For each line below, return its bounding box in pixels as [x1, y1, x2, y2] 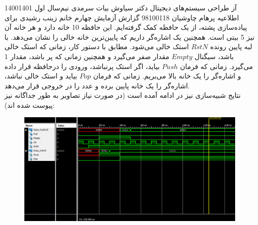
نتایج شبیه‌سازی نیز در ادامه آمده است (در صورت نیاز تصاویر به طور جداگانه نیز [4, 90, 241, 100]
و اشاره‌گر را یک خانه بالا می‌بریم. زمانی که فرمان [93, 71, 241, 81]
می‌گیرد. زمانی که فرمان [180, 61, 253, 71]
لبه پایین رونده [210, 41, 253, 52]
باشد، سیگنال [194, 51, 234, 61]
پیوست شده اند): [4, 99, 55, 110]
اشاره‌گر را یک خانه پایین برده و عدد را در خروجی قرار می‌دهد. [4, 80, 190, 90]
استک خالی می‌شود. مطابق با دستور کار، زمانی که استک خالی [4, 41, 189, 52]
